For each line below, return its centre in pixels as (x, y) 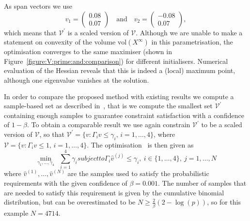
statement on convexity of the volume (60, 42)
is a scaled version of (98, 32)
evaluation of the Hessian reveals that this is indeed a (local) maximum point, (120, 70)
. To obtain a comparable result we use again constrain (109, 125)
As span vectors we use (38, 6)
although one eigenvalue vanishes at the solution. (77, 80)
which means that (30, 32)
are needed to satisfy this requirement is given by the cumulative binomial (114, 192)
